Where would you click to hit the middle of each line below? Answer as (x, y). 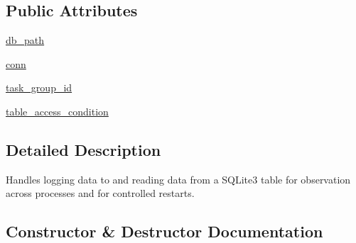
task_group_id (39, 87)
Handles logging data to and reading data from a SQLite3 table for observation (178, 179)
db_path (25, 40)
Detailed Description (83, 149)
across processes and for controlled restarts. (100, 193)
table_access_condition (57, 111)
